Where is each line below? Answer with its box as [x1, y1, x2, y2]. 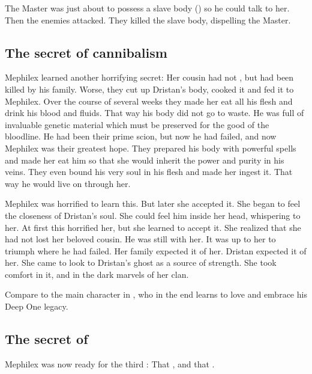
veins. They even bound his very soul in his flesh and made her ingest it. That [5, 165, 293, 178]
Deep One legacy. [5, 300, 68, 313]
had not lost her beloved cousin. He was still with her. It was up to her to [5, 233, 276, 245]
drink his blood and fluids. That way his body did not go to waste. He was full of [5, 106, 304, 119]
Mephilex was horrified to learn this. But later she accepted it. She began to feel [5, 197, 301, 210]
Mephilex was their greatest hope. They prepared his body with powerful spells [5, 141, 296, 154]
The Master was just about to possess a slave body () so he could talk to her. [5, 2, 290, 14]
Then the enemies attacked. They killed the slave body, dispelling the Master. [5, 13, 291, 26]
